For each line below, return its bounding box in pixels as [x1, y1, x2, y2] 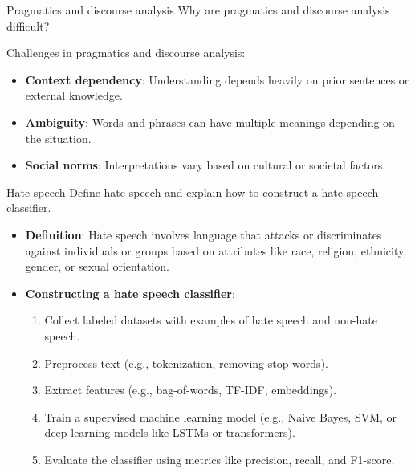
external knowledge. [25, 87, 123, 104]
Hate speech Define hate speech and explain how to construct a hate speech [6, 183, 379, 200]
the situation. [25, 129, 92, 146]
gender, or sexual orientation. [25, 258, 169, 275]
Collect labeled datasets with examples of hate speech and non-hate [44, 312, 378, 328]
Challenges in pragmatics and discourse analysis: [6, 44, 246, 61]
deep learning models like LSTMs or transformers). [44, 424, 295, 441]
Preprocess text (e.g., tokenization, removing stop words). [44, 354, 328, 371]
